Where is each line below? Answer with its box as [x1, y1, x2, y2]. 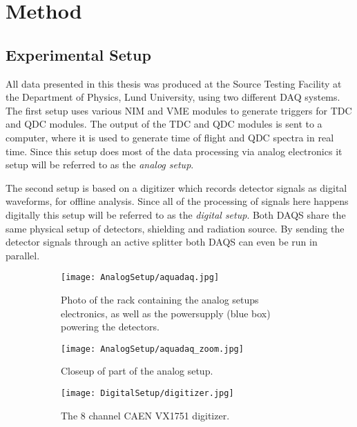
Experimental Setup [6, 43, 151, 65]
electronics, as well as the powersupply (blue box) [61, 306, 271, 320]
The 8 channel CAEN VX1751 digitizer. [61, 408, 230, 422]
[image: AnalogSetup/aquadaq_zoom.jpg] [61, 344, 244, 354]
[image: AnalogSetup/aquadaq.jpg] [61, 272, 220, 283]
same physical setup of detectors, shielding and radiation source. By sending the [6, 221, 345, 235]
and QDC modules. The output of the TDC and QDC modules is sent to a [6, 117, 322, 131]
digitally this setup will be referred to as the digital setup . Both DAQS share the [6, 207, 346, 221]
